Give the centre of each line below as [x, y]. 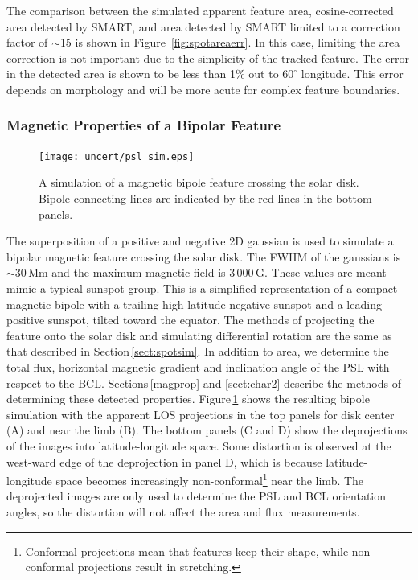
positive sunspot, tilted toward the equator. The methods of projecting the [191, 320]
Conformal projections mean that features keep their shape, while [187, 551]
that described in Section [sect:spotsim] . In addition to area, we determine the [198, 351]
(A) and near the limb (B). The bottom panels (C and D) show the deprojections [207, 430]
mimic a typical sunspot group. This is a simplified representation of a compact [202, 288]
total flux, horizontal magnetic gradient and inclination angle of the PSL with [198, 366]
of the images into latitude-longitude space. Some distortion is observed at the [199, 445]
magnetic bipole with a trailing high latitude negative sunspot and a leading [194, 304]
